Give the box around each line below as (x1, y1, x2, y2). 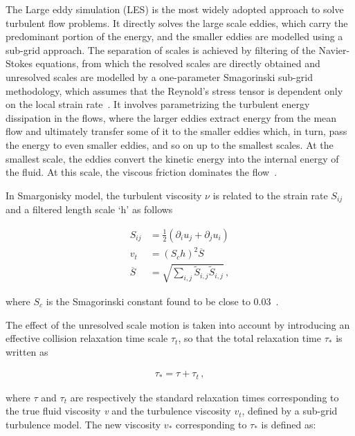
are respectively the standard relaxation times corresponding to (70, 390, 339, 404)
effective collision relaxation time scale (6, 331, 168, 345)
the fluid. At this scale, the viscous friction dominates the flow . (6, 165, 277, 179)
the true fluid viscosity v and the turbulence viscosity (6, 403, 231, 418)
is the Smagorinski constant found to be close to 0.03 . (46, 293, 279, 308)
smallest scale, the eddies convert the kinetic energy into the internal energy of (6, 151, 339, 165)
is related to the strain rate (212, 188, 328, 202)
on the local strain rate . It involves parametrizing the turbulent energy (6, 97, 310, 111)
